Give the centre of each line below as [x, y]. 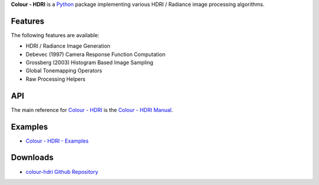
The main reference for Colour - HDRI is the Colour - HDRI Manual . [92, 110]
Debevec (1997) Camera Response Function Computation [95, 54]
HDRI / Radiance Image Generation [68, 46]
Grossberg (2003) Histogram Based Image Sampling [89, 62]
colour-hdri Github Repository [62, 171]
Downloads [32, 158]
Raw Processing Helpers [56, 79]
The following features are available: [55, 35]
